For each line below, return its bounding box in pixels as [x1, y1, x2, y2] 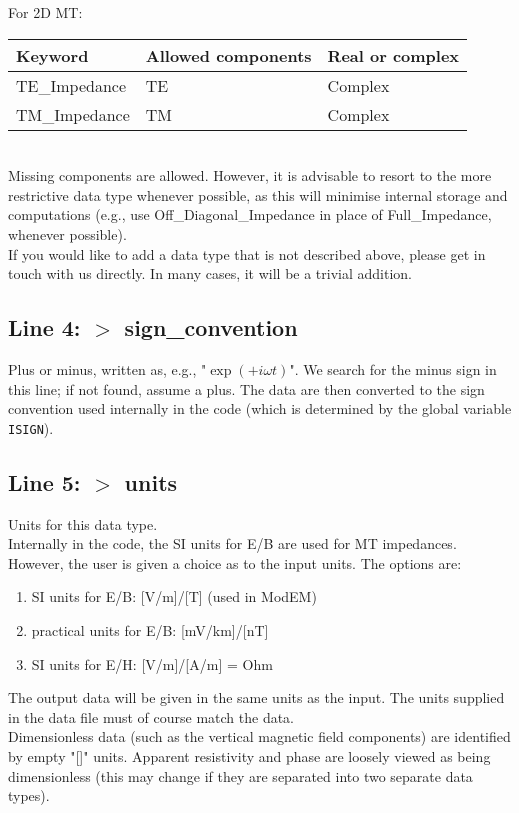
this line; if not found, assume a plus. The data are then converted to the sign [8, 378, 485, 399]
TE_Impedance [16, 73, 127, 97]
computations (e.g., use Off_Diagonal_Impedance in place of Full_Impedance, [8, 204, 492, 225]
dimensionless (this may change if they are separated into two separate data [8, 765, 473, 786]
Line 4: [8, 312, 81, 343]
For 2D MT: [8, 2, 83, 22]
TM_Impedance [16, 102, 130, 126]
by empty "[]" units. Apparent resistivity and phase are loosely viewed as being [8, 745, 491, 766]
